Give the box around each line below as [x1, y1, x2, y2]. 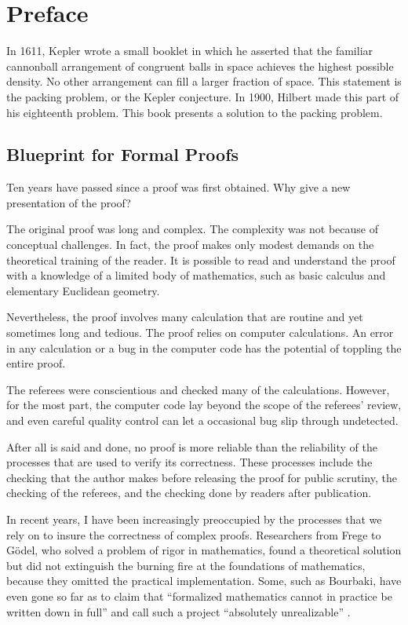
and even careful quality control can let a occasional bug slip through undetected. [6, 412, 399, 429]
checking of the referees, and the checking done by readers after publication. [6, 484, 372, 501]
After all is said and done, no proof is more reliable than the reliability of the [6, 438, 377, 455]
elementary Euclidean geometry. [6, 282, 160, 298]
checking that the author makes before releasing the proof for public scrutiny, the [6, 469, 397, 485]
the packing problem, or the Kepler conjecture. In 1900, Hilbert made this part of [6, 88, 399, 104]
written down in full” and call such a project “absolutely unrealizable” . [6, 603, 351, 620]
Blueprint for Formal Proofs [6, 142, 239, 166]
